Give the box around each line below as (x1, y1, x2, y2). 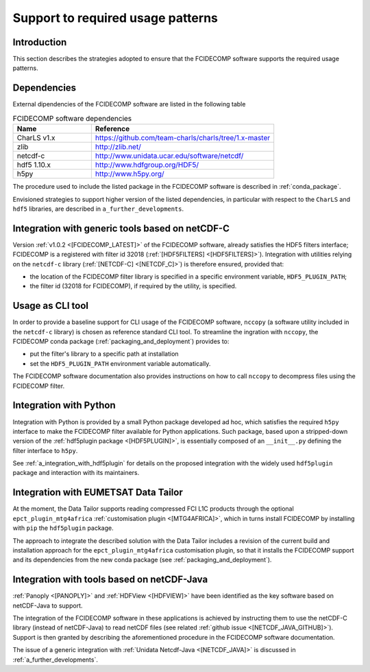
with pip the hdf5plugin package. (12, 524, 114, 532)
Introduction (12, 36, 67, 48)
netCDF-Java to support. (12, 601, 83, 610)
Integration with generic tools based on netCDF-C (12, 222, 230, 234)
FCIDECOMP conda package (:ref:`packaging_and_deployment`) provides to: (12, 337, 230, 346)
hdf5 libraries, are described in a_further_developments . (12, 205, 184, 213)
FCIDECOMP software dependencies (12, 113, 132, 123)
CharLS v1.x (16, 133, 56, 143)
